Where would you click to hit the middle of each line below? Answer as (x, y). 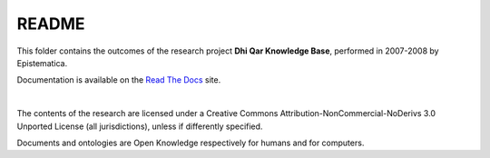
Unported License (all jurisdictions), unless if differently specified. (140, 126)
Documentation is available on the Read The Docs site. (119, 80)
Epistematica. (42, 63)
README (51, 24)
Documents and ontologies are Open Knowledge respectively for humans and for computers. (191, 143)
